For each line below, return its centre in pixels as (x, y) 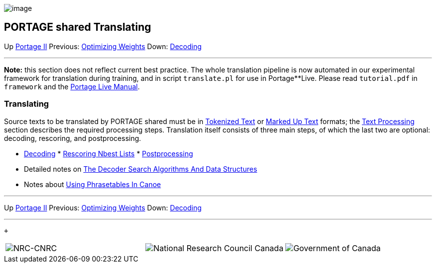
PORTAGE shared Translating (78, 27)
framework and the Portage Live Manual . (72, 86)
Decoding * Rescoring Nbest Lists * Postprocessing (109, 153)
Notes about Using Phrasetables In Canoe (93, 184)
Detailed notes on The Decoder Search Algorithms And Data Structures (141, 169)
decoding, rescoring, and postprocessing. (73, 138)
